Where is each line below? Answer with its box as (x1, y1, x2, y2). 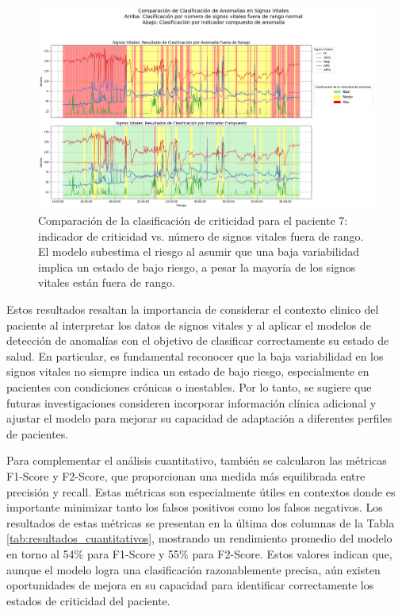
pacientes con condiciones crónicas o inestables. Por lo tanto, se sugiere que (6, 379, 372, 395)
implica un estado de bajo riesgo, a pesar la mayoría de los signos (38, 258, 356, 275)
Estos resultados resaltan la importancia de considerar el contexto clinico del (6, 301, 379, 318)
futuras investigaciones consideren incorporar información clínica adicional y (6, 394, 377, 411)
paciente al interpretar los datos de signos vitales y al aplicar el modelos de (6, 316, 371, 333)
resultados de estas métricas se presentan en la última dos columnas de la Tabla (6, 514, 395, 531)
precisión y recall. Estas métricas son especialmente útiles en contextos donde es (6, 483, 396, 500)
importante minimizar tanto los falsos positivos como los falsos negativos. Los (6, 499, 383, 516)
